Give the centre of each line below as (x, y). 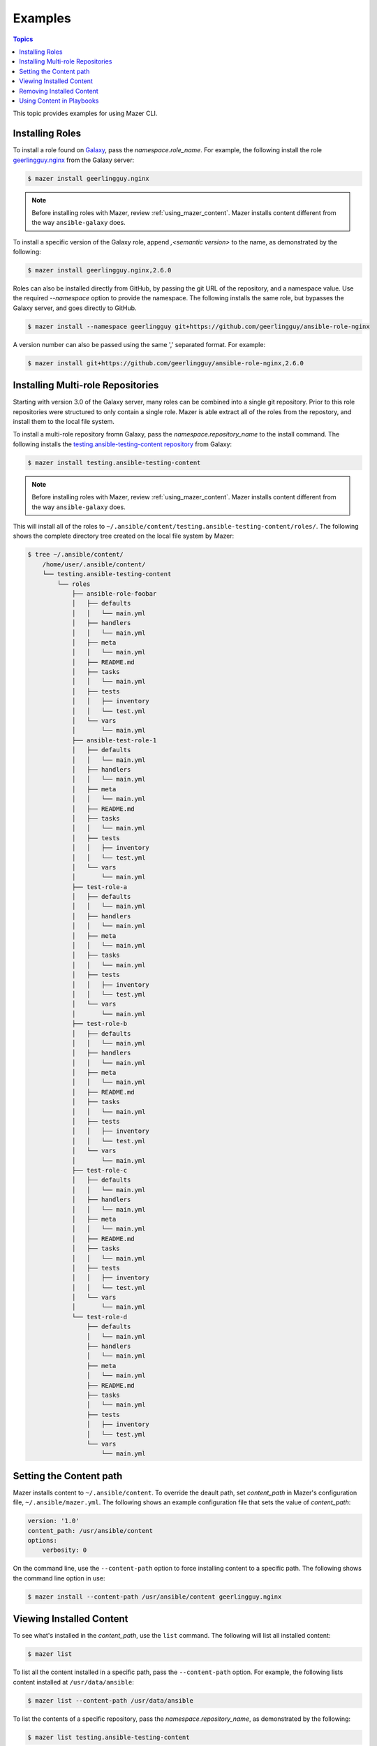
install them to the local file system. (64, 422)
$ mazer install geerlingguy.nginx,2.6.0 (99, 270)
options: (43, 1540)
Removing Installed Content (59, 91)
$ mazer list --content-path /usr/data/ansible (110, 1700)
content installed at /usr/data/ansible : (73, 1682)
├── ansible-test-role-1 (114, 740)
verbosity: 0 (65, 1550)
